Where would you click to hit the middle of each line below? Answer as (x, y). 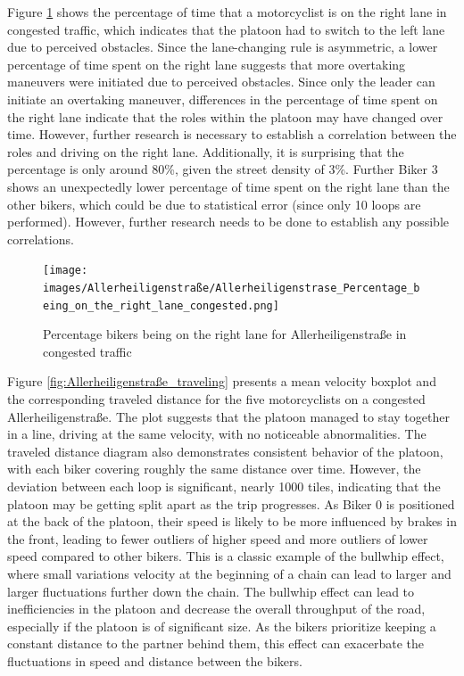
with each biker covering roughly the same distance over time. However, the (214, 469)
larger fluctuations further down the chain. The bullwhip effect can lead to (211, 591)
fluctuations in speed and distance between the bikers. (155, 660)
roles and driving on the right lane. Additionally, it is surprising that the (206, 151)
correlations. (41, 239)
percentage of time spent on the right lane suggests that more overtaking (207, 64)
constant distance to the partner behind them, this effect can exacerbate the (215, 643)
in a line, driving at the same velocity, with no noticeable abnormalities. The (217, 434)
